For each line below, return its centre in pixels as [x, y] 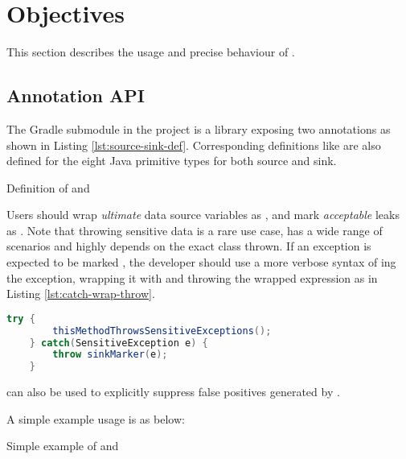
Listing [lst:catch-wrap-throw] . [81, 294]
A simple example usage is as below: [96, 418]
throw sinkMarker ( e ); [110, 355]
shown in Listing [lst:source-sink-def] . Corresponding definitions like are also [194, 145]
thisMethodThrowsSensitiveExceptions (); [162, 331]
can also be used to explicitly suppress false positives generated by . [173, 392]
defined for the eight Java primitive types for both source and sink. [172, 161]
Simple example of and [63, 446]
